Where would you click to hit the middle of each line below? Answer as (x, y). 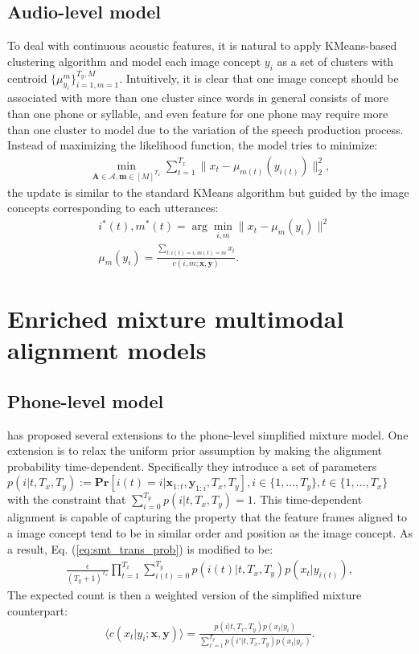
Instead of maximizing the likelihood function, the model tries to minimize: (193, 145)
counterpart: (38, 610)
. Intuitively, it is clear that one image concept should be (259, 78)
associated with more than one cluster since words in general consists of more (198, 98)
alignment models (107, 350)
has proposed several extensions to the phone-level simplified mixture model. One (208, 434)
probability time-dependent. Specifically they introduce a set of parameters (192, 466)
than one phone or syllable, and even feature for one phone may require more (198, 113)
